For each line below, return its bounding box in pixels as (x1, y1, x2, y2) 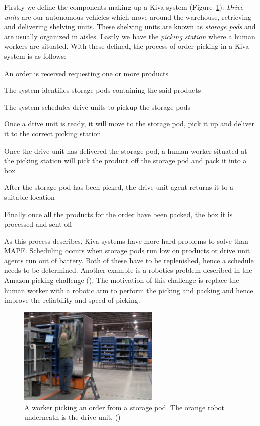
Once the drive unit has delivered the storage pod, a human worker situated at (4, 145, 247, 156)
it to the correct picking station (4, 128, 101, 138)
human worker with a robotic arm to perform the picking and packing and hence (4, 285, 253, 295)
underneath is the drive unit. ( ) (24, 412, 121, 422)
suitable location (4, 191, 55, 202)
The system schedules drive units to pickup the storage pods (4, 101, 191, 112)
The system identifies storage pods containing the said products (4, 85, 201, 95)
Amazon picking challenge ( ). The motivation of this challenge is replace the (4, 275, 239, 286)
